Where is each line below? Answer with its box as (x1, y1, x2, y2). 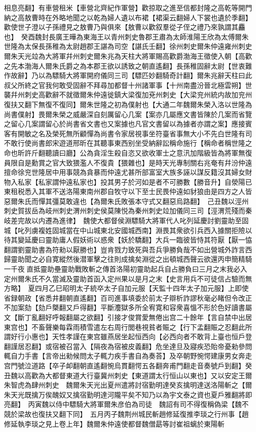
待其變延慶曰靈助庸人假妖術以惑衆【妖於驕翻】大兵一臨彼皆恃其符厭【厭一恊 (4, 235, 252, 245)
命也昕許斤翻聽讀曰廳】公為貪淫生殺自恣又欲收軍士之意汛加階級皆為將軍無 (4, 147, 245, 157)
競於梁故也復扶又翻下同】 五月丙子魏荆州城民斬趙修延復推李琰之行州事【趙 (4, 408, 249, 419)
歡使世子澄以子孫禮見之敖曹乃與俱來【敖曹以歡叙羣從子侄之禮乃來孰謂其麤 (4, 22, 245, 32)
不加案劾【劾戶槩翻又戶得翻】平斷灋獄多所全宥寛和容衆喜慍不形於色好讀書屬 (4, 302, 252, 313)
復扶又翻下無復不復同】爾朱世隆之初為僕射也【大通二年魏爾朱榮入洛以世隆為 (4, 99, 252, 109)
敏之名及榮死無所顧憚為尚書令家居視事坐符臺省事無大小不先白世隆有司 (24, 128, 252, 138)
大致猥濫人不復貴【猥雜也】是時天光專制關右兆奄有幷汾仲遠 (59, 157, 252, 167)
